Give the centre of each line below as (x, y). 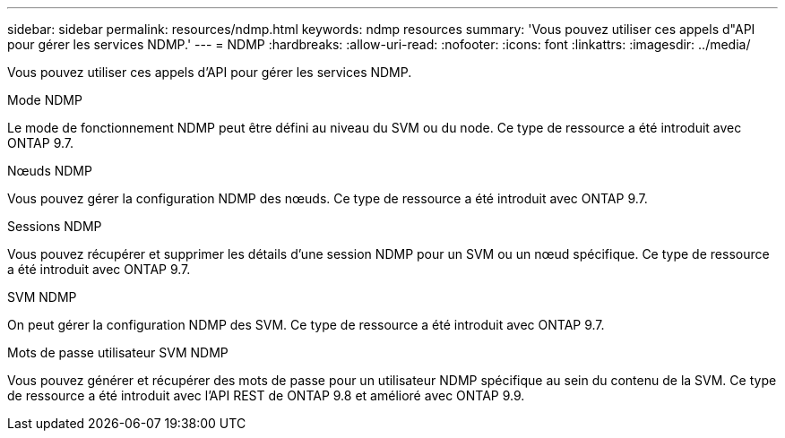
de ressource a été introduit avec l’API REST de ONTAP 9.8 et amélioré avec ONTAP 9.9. (266, 395)
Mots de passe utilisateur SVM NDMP (118, 352)
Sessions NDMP (55, 226)
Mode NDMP (45, 100)
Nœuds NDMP (50, 171)
